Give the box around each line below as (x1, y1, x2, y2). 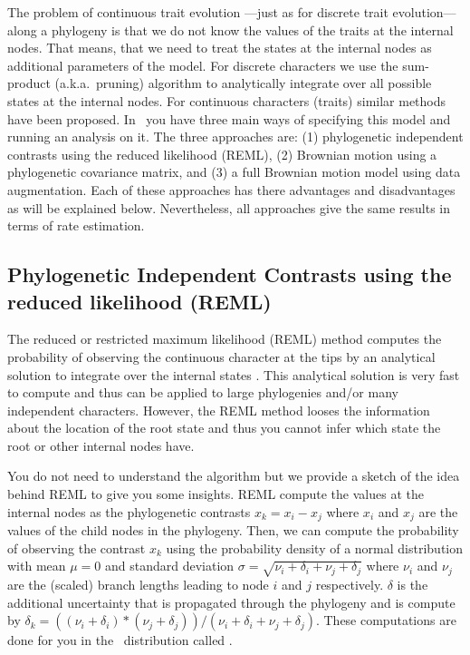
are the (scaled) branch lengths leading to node (7, 575, 269, 594)
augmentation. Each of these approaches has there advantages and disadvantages (7, 180, 456, 199)
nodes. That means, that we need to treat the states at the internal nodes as (7, 38, 432, 57)
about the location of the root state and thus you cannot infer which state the (7, 418, 441, 437)
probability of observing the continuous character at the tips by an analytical (7, 347, 436, 366)
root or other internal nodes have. (7, 435, 195, 455)
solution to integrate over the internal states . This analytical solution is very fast (7, 365, 460, 384)
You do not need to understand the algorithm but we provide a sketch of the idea (7, 466, 460, 485)
